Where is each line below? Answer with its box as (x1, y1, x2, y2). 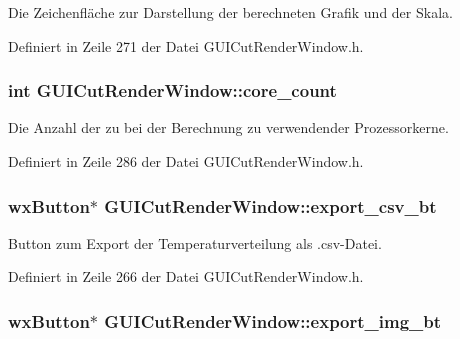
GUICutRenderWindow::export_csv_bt (104, 193, 437, 218)
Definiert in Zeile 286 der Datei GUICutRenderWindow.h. (8, 151, 364, 171)
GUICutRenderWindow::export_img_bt (104, 308, 442, 333)
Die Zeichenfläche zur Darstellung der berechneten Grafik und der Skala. (8, 2, 453, 22)
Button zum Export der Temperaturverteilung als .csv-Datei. (8, 232, 382, 253)
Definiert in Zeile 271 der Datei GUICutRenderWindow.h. (8, 35, 364, 56)
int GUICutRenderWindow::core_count (8, 78, 337, 103)
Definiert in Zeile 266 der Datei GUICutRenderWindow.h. (8, 266, 364, 287)
